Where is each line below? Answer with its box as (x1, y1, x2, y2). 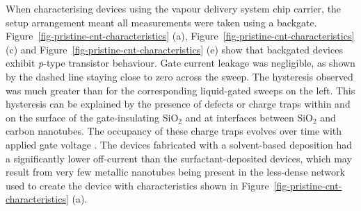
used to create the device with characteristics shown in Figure (6, 178, 269, 192)
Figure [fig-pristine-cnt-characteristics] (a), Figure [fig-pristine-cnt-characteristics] (6, 28, 355, 43)
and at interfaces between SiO (185, 110, 313, 124)
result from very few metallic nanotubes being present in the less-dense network (6, 164, 345, 179)
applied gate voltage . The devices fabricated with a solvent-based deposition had (6, 137, 353, 151)
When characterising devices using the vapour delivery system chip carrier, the (6, 1, 342, 15)
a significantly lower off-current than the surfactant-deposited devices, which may (6, 151, 352, 165)
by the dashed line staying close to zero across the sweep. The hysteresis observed (6, 69, 353, 83)
